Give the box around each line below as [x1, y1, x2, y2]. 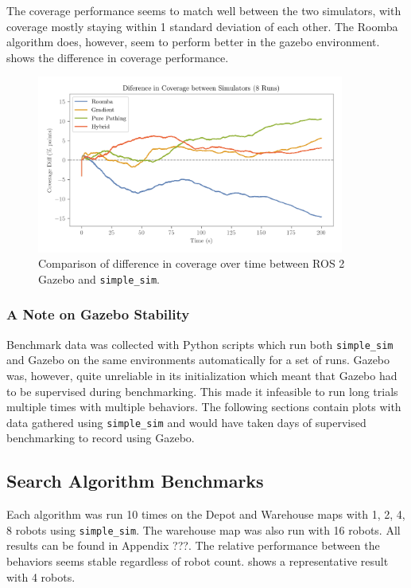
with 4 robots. [6, 568, 76, 585]
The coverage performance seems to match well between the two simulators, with [6, 2, 401, 18]
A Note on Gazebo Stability [6, 304, 190, 324]
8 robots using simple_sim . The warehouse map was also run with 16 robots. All [6, 521, 401, 538]
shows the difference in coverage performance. [6, 49, 229, 65]
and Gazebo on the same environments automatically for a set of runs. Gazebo [6, 351, 390, 368]
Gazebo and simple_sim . [38, 270, 160, 287]
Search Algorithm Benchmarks [6, 468, 264, 493]
